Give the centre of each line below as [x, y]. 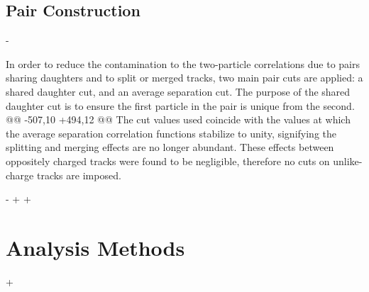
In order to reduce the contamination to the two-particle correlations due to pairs [183, 63]
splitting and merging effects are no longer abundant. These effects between [170, 147]
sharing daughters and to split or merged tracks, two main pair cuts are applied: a [184, 78]
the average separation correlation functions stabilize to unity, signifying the [171, 133]
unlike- [348, 161]
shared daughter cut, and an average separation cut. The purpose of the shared [178, 91]
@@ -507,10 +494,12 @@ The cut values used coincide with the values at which [178, 119]
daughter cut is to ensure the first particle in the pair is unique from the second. [180, 105]
